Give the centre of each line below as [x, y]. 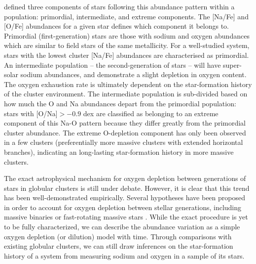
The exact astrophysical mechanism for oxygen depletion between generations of [125, 178]
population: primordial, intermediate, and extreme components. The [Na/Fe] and [126, 16]
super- [232, 65]
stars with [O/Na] [31, 113]
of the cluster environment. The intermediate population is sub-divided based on [126, 94]
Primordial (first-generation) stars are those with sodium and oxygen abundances [127, 35]
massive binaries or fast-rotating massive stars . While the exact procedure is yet [126, 217]
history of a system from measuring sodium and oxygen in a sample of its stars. [124, 255]
